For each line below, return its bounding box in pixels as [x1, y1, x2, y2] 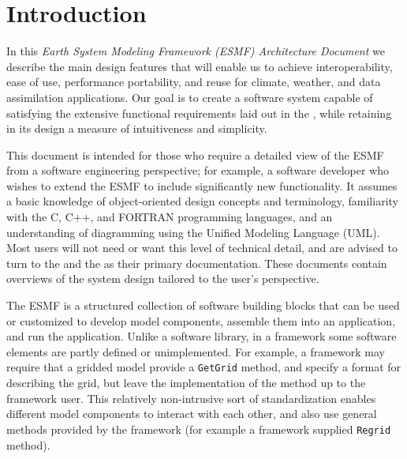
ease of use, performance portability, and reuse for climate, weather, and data [6, 73, 381, 90]
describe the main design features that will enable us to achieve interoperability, [6, 58, 393, 74]
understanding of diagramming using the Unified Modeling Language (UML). [6, 224, 380, 240]
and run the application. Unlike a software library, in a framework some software [6, 328, 397, 344]
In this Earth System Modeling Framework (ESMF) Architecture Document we [6, 43, 385, 59]
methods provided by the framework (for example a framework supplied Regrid [6, 420, 391, 437]
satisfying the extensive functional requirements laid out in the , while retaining [6, 104, 392, 121]
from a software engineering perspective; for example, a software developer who [6, 162, 390, 179]
